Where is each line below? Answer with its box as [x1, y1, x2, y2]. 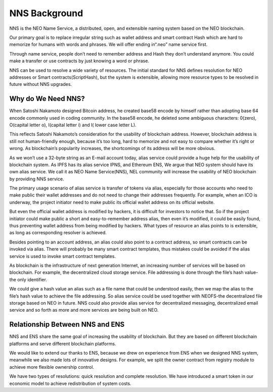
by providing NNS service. [9, 176, 64, 182]
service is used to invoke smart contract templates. [9, 253, 116, 259]
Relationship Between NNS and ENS [9, 320, 125, 329]
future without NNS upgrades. [9, 81, 72, 87]
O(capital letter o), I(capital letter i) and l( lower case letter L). [9, 122, 136, 128]
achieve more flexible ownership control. [9, 364, 95, 370]
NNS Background [9, 8, 83, 19]
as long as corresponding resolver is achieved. [9, 230, 107, 236]
